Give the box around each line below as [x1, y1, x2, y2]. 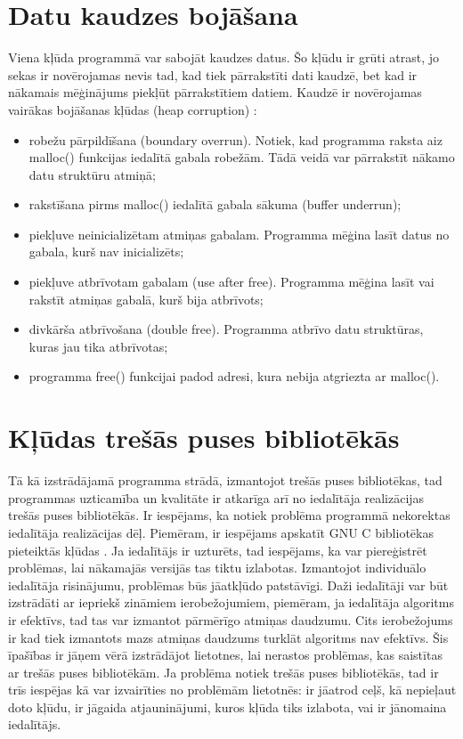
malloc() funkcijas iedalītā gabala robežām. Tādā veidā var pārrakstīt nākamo [28, 148, 455, 166]
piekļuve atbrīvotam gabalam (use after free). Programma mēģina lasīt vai [28, 272, 435, 291]
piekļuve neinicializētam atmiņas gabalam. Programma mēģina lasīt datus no [28, 224, 450, 243]
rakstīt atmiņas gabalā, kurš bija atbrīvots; [28, 289, 264, 308]
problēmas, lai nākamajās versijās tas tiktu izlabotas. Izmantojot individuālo [8, 558, 426, 577]
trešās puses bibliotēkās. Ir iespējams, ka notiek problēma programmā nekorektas [8, 506, 451, 524]
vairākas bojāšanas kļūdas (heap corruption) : [8, 100, 257, 118]
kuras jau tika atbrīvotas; [28, 337, 168, 355]
